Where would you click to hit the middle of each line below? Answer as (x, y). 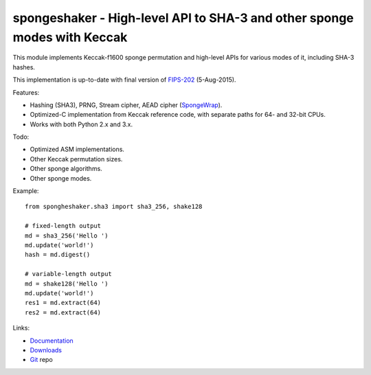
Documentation (52, 341)
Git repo (41, 360)
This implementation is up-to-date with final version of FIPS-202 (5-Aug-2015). (124, 80)
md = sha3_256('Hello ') (67, 236)
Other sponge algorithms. (66, 169)
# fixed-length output (63, 226)
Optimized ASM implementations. (77, 149)
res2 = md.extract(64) (63, 312)
